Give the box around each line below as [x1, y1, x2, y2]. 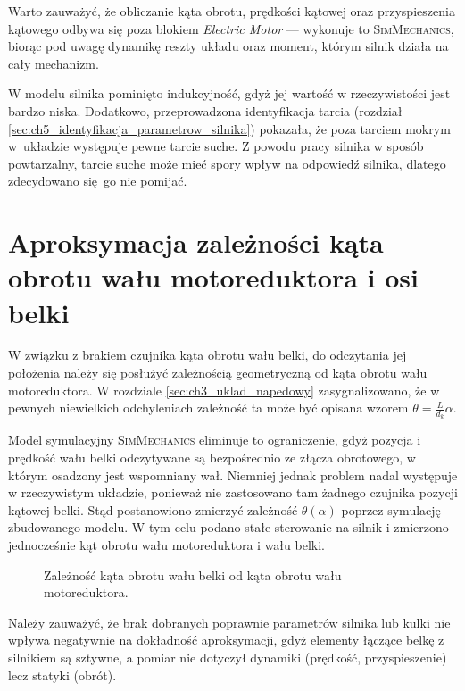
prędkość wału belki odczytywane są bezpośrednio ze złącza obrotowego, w [8, 448, 416, 467]
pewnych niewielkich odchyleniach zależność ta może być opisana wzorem [8, 398, 409, 417]
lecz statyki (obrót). [8, 665, 117, 684]
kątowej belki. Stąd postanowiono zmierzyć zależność [8, 500, 298, 519]
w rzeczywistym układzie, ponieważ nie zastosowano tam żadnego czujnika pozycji [8, 483, 458, 502]
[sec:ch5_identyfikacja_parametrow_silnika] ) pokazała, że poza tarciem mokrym [8, 119, 451, 137]
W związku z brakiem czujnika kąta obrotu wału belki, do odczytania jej [8, 345, 407, 364]
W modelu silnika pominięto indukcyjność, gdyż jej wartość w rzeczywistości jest [8, 84, 451, 103]
